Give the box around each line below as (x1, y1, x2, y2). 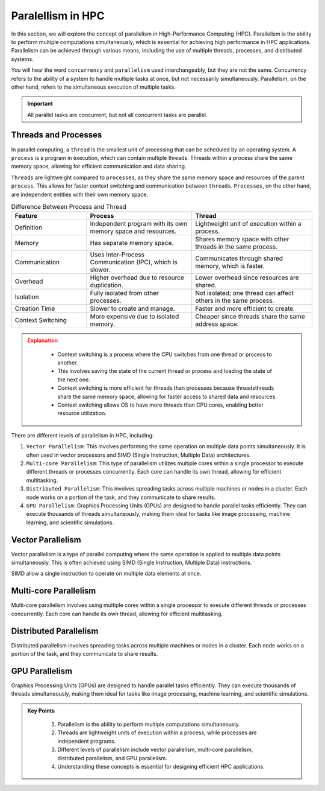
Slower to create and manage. (90, 305, 175, 313)
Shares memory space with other (195, 235, 289, 244)
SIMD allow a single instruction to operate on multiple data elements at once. (11, 570, 202, 577)
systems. (11, 55, 34, 63)
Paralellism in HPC (11, 9, 105, 22)
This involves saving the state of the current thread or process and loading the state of (57, 367, 272, 375)
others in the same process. (195, 296, 274, 305)
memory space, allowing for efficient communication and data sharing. (11, 163, 187, 170)
